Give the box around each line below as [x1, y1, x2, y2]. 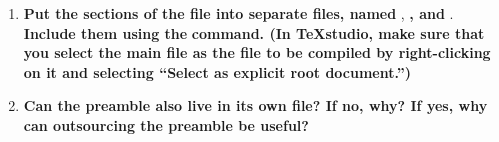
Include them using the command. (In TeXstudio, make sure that [23, 22, 485, 43]
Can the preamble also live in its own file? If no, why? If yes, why [23, 95, 488, 116]
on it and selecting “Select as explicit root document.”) [23, 61, 411, 82]
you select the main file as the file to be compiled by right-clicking [23, 42, 491, 63]
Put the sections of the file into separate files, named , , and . [23, 3, 454, 23]
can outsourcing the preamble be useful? [23, 114, 309, 135]
